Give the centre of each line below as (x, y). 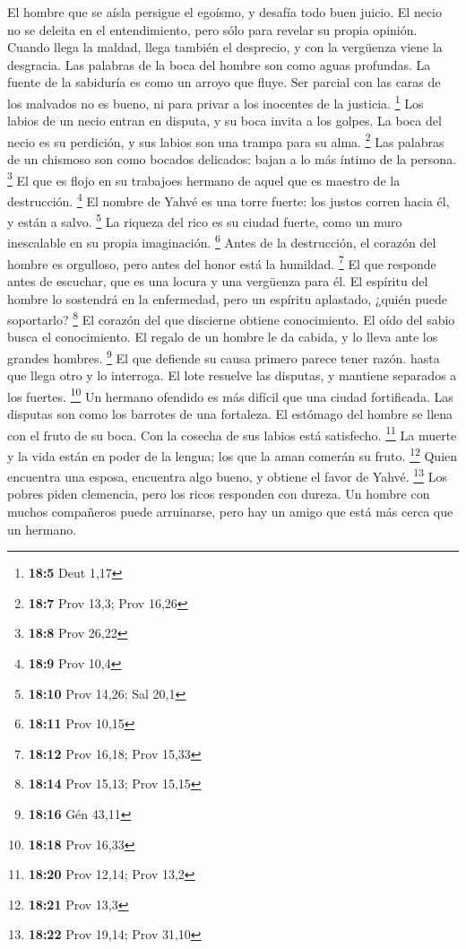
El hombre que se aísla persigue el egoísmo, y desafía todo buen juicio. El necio (225, 12)
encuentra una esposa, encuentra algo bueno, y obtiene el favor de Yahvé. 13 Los (227, 475)
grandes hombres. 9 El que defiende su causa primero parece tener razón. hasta (224, 356)
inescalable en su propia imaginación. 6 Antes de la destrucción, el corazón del (222, 241)
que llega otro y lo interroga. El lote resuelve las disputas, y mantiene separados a (232, 375)
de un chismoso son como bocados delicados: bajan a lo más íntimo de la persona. (232, 159)
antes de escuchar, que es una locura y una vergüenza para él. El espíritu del (218, 280)
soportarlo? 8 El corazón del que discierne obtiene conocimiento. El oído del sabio (231, 318)
